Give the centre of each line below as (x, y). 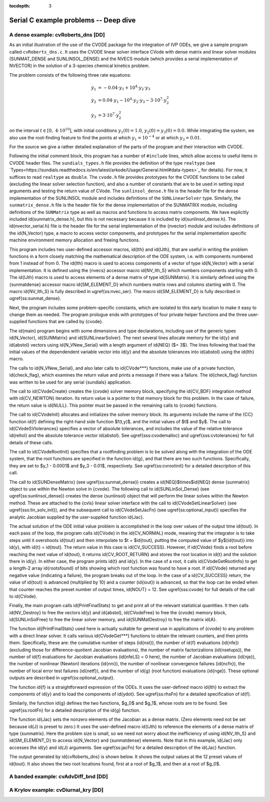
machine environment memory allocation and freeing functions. (74, 240)
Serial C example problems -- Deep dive (72, 20)
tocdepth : (20, 6)
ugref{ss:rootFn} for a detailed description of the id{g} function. (75, 710)
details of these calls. (31, 442)
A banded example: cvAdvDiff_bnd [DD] (59, 776)
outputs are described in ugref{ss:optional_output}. (62, 678)
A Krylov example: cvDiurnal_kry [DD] (56, 790)
